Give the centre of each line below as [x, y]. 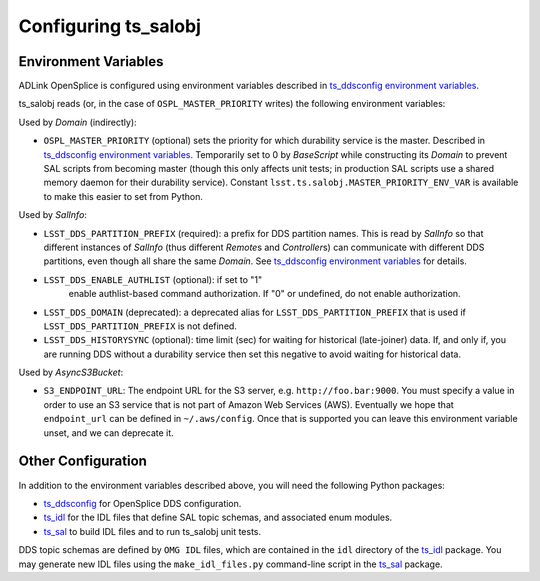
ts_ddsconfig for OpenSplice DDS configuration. [142, 503]
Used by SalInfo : [52, 215]
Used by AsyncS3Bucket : [71, 372]
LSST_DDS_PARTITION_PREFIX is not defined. [140, 326]
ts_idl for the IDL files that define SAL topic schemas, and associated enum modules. [218, 517]
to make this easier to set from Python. [123, 196]
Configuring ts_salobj [110, 26]
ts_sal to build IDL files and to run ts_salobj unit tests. [152, 531]
